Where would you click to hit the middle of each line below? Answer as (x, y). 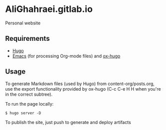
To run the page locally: (29, 104)
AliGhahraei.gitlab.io (49, 9)
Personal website (23, 23)
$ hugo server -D (23, 113)
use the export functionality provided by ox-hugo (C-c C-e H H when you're (83, 89)
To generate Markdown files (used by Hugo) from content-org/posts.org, (80, 84)
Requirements (27, 39)
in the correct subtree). (29, 94)
